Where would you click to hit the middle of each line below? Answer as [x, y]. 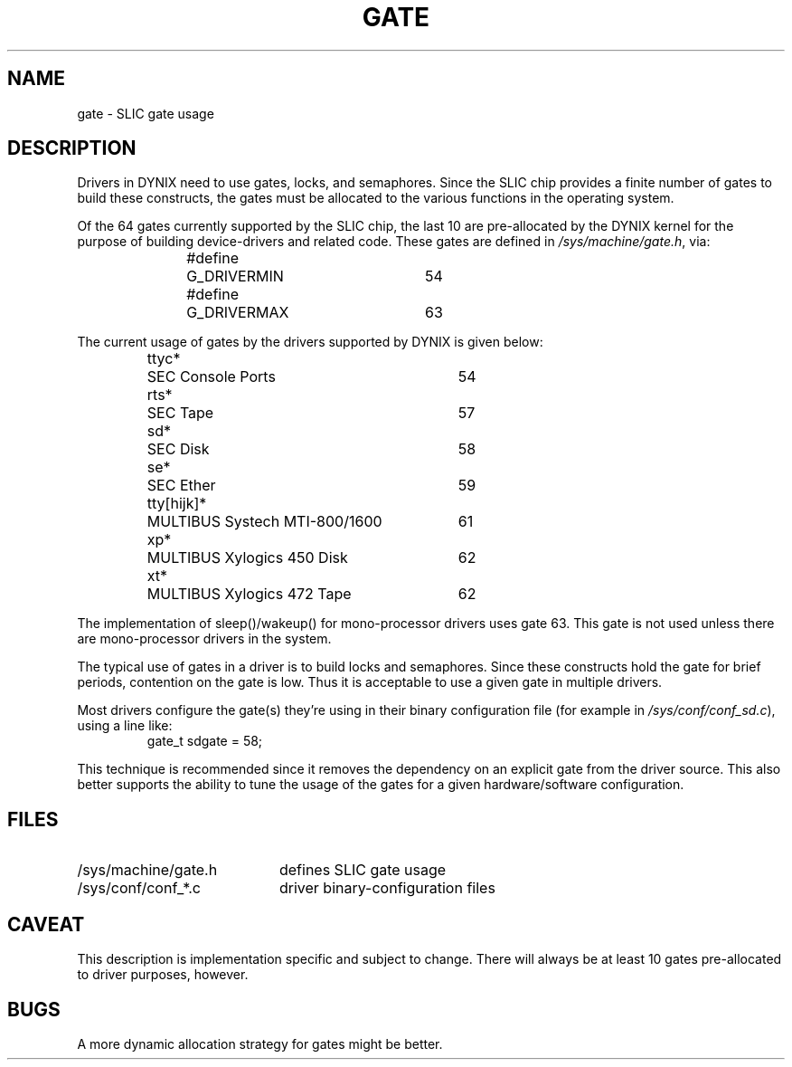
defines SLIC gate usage [363, 870]
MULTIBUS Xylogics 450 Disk [247, 558]
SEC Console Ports [211, 377]
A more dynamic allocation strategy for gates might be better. [260, 1043]
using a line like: [125, 726]
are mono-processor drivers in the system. [204, 639]
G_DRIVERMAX [238, 313]
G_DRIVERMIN [235, 276]
